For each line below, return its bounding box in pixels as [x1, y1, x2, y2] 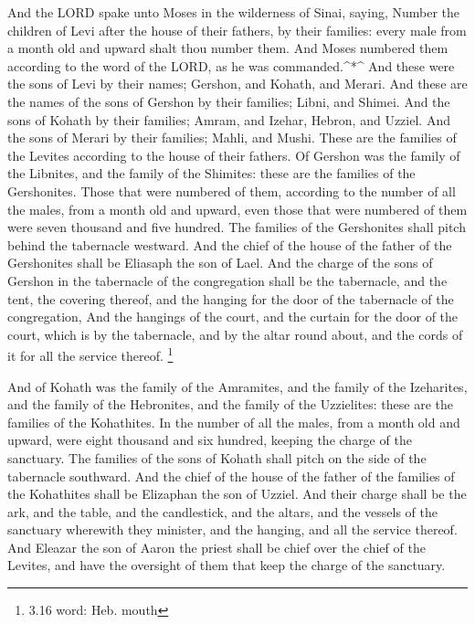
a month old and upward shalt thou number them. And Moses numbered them [7, 38, 449, 58]
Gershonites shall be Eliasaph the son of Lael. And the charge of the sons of [7, 253, 433, 272]
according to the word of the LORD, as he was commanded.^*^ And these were [7, 56, 455, 75]
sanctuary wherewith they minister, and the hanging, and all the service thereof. [7, 520, 458, 539]
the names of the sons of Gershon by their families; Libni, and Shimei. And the [7, 91, 450, 111]
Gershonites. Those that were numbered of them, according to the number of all [7, 181, 456, 200]
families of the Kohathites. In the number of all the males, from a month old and [7, 412, 460, 431]
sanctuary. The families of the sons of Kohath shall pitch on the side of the [7, 448, 427, 467]
